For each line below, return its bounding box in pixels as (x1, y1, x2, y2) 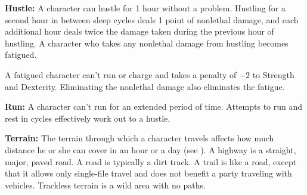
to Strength (252, 68, 294, 81)
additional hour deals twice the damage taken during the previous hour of (5, 25, 274, 38)
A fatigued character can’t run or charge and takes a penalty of (5, 68, 237, 81)
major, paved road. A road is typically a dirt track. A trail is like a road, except (5, 155, 297, 168)
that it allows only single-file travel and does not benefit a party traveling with (5, 167, 292, 179)
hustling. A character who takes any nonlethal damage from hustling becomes (5, 36, 289, 49)
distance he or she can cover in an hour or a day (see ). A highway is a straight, (5, 143, 296, 156)
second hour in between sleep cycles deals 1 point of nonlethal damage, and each (5, 13, 299, 26)
